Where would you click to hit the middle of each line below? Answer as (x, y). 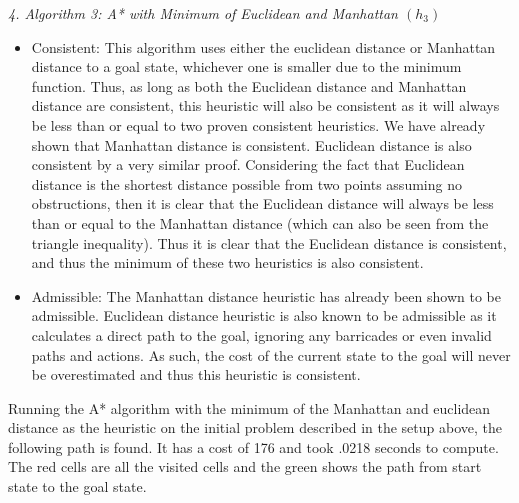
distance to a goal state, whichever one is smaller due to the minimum (246, 66)
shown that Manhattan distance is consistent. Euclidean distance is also (251, 144)
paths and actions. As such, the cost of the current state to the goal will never (271, 354)
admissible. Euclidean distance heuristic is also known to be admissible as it (264, 315)
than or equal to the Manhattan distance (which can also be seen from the (260, 222)
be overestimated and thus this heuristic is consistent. (196, 374)
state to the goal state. (77, 486)
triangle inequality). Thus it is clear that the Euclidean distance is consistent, (269, 242)
